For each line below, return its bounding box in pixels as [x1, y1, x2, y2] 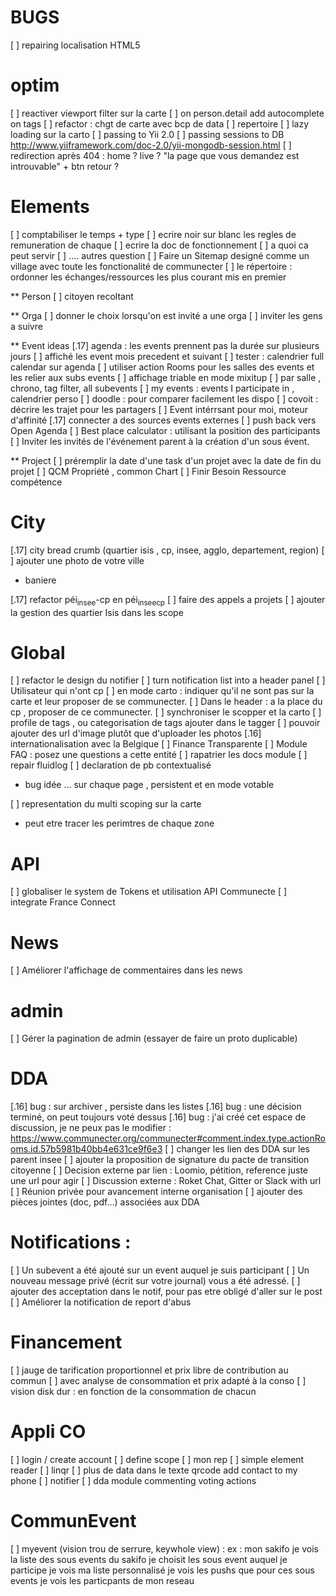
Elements [10, 196, 90, 218]
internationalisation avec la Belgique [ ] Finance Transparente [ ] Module [10, 738, 308, 750]
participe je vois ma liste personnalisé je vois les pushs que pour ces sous [10, 1564, 315, 1576]
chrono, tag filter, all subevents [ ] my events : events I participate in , [10, 382, 295, 394]
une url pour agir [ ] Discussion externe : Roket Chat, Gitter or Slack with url [10, 1175, 322, 1187]
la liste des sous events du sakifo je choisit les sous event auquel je [10, 1553, 288, 1565]
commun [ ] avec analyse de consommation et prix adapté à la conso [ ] [10, 1375, 307, 1387]
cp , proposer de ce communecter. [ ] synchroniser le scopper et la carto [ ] [10, 706, 322, 718]
